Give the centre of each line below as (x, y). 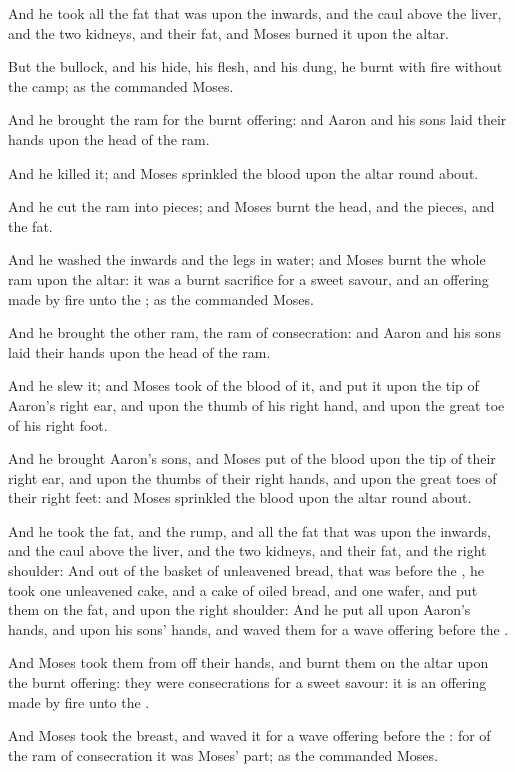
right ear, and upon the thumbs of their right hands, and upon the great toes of (252, 477)
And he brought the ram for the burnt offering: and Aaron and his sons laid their (257, 119)
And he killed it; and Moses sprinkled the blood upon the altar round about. (243, 172)
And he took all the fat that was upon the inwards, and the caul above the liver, (255, 13)
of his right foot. (58, 424)
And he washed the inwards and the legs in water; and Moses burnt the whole (247, 259)
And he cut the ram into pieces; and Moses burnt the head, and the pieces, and (251, 206)
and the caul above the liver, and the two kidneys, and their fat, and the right (247, 550)
